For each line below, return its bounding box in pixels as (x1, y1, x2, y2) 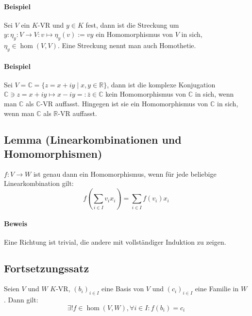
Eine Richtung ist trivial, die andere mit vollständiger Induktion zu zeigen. (4, 237, 226, 247)
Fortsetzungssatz (4, 261, 89, 276)
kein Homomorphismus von (105, 89, 186, 99)
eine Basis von (101, 283, 144, 294)
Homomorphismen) (4, 146, 102, 161)
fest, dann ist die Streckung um (85, 19, 179, 30)
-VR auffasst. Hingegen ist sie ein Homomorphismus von (40, 98, 208, 108)
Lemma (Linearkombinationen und (4, 132, 182, 147)
